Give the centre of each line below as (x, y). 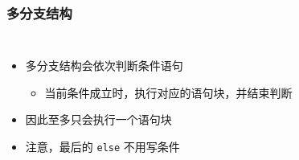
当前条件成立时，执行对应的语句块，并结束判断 (168, 92)
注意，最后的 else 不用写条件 (102, 146)
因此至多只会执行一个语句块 (98, 119)
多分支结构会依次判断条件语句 (104, 66)
